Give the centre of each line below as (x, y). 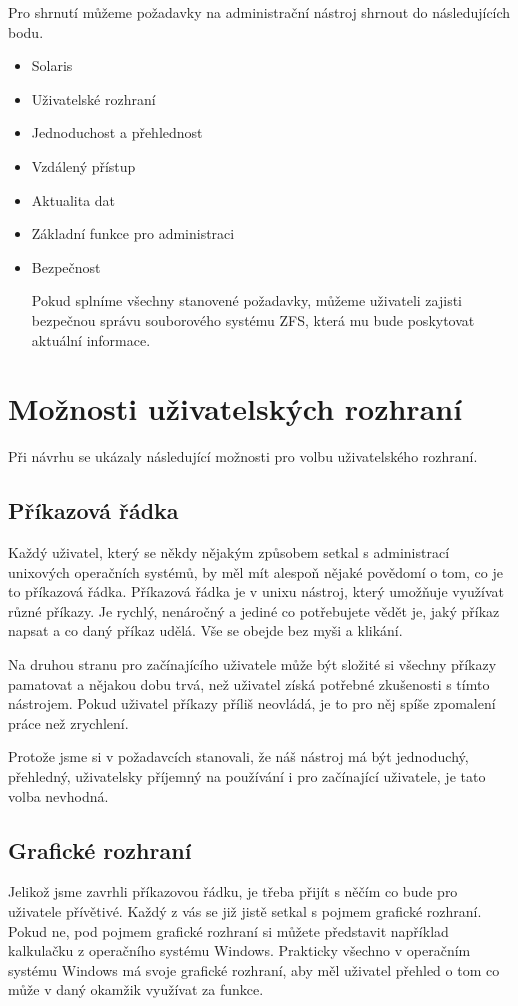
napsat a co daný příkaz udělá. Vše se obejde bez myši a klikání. (205, 630)
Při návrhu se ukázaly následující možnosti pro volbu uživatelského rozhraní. (243, 456)
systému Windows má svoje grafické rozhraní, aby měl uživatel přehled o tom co (254, 969)
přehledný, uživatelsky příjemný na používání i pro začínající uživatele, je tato (247, 775)
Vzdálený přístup (83, 165)
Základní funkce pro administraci (133, 233)
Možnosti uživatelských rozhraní (235, 408)
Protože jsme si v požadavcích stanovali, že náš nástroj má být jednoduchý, (238, 756)
